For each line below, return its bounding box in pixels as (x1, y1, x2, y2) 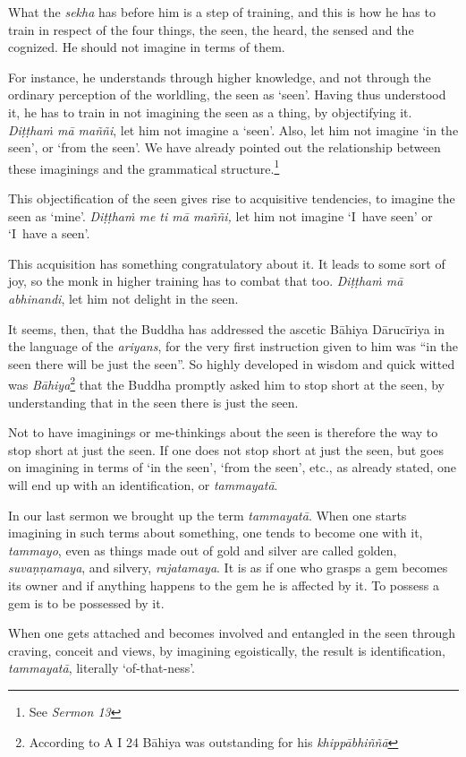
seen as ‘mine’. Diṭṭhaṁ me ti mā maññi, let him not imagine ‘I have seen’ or (8, 206, 433, 225)
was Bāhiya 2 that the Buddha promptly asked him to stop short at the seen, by (8, 373, 445, 393)
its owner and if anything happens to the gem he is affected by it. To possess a (8, 575, 439, 594)
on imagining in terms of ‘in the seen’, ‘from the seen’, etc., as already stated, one (8, 458, 456, 477)
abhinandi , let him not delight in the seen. (8, 288, 239, 307)
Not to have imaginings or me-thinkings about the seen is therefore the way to (8, 423, 438, 442)
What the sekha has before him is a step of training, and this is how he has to (8, 3, 436, 21)
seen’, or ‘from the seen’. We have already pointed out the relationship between (8, 138, 441, 157)
